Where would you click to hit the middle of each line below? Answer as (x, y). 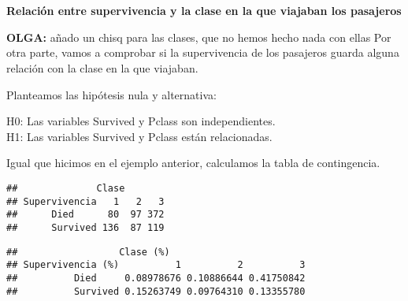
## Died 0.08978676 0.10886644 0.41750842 (156, 278)
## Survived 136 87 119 (85, 227)
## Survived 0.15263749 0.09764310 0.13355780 (156, 291)
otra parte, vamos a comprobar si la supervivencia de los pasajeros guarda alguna (203, 52)
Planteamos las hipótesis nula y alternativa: (111, 94)
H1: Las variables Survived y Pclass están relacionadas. (139, 136)
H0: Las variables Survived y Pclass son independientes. (141, 121)
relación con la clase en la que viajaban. (102, 67)
